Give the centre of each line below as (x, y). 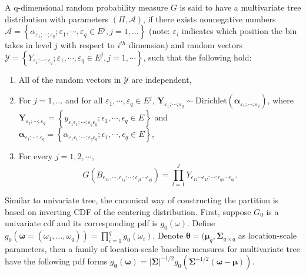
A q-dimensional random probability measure (87, 7)
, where (280, 100)
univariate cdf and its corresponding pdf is (81, 223)
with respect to (87, 45)
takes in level (28, 45)
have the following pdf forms (56, 261)
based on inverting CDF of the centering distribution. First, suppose (128, 211)
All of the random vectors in (70, 79)
